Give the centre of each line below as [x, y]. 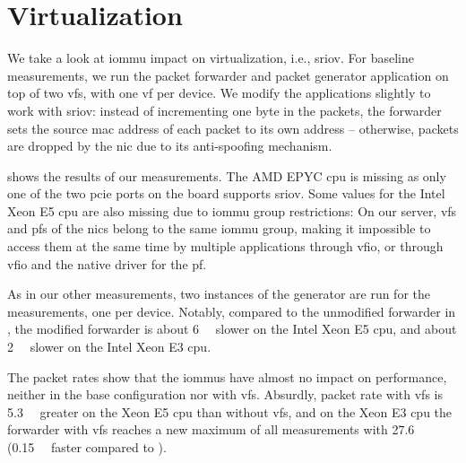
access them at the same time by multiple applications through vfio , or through [225, 246]
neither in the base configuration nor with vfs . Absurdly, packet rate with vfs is [225, 394]
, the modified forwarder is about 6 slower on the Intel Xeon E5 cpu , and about [232, 329]
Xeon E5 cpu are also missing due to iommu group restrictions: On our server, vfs [232, 210]
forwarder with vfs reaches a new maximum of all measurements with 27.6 [211, 429]
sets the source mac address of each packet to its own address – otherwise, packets [233, 128]
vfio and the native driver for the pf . [107, 263]
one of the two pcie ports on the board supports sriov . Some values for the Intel [226, 193]
